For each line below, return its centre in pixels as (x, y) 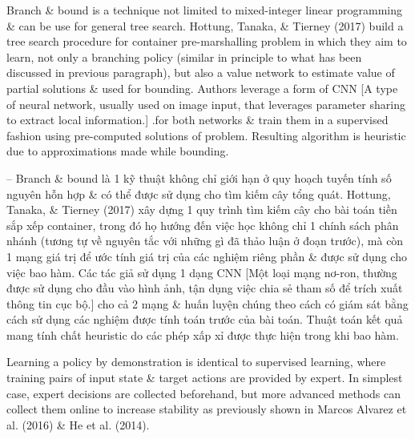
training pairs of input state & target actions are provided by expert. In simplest (205, 378)
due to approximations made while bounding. (118, 151)
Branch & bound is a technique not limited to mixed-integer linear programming (204, 10)
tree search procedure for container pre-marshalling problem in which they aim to (207, 41)
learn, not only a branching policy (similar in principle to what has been (184, 56)
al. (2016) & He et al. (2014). (78, 424)
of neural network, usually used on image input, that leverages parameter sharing (206, 104)
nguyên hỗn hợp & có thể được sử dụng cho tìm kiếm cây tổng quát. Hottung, (199, 193)
